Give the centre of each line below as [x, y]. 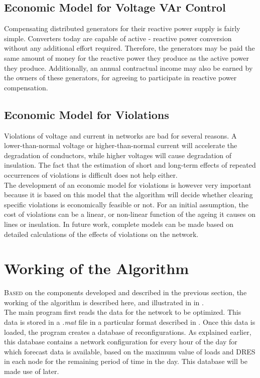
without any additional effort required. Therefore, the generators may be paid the [129, 48]
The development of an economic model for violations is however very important [128, 184]
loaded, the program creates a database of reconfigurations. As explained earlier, [128, 332]
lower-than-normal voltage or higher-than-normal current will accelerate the [121, 145]
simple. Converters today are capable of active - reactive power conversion [118, 38]
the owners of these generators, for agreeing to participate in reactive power [120, 78]
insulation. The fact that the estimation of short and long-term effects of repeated [130, 165]
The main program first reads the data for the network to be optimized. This [123, 312]
